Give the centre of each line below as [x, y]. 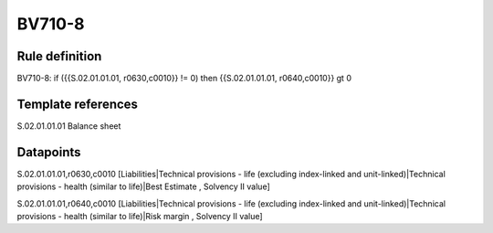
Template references [78, 104]
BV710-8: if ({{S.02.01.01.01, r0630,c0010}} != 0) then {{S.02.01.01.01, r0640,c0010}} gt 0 [184, 79]
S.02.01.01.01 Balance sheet [69, 126]
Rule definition [59, 56]
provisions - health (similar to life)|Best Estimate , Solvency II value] [144, 186]
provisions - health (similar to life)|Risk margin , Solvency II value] [140, 217]
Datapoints [49, 152]
